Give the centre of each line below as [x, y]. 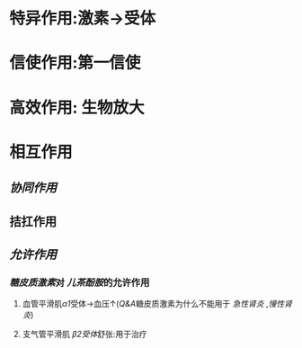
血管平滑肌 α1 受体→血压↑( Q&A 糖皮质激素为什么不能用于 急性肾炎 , [145, 304]
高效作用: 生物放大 [77, 107]
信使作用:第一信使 [75, 63]
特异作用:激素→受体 [83, 18]
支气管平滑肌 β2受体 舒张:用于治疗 [84, 335]
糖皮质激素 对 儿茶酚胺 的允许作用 [80, 282]
